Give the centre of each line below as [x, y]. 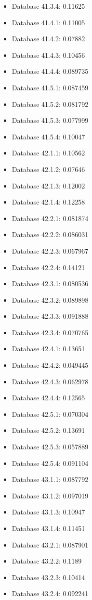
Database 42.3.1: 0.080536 [50, 283]
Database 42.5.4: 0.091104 [50, 463]
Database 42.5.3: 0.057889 [50, 447]
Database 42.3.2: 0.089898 [50, 300]
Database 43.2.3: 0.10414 [48, 577]
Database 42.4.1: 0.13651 [48, 349]
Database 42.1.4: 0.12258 [48, 202]
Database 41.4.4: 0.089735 [50, 71]
